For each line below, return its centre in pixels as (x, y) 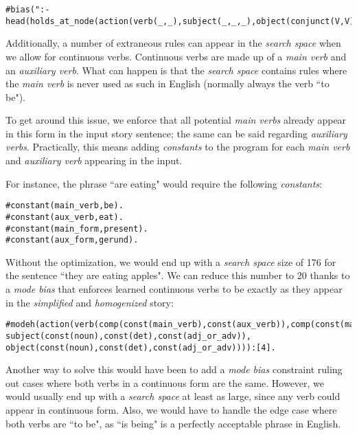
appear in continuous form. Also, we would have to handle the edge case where (171, 410)
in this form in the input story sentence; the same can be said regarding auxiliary (176, 133)
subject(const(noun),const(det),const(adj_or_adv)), (128, 336)
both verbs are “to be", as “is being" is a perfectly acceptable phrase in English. (173, 423)
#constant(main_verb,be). (65, 206)
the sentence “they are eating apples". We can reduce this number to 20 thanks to (178, 275)
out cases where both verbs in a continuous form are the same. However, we (165, 382)
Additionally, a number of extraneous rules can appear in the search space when (173, 43)
